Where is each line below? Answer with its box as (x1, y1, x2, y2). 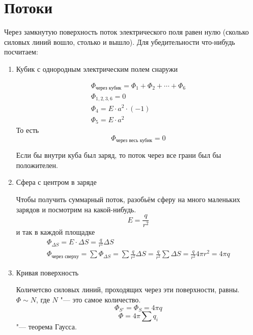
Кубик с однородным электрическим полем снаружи (16, 63, 178, 74)
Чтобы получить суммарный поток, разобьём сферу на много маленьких (16, 193, 240, 204)
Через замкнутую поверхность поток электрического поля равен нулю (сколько (4, 26, 249, 37)
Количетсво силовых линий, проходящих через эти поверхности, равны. (16, 284, 240, 295)
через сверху (51, 254, 79, 259)
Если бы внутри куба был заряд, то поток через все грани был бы (16, 150, 221, 160)
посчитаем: (4, 46, 38, 57)
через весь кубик (116, 138, 153, 144)
